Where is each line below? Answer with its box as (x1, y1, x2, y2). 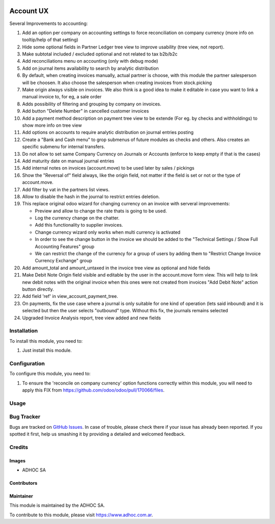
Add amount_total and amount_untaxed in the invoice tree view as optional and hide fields (22, 265, 211, 271)
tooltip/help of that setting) (22, 37, 78, 43)
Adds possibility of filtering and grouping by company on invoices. (22, 101, 161, 107)
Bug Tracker (9, 413, 41, 420)
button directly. (22, 286, 54, 292)
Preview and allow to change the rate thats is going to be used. (35, 208, 168, 214)
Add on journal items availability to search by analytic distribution (22, 65, 159, 71)
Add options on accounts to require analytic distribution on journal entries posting (22, 129, 194, 135)
